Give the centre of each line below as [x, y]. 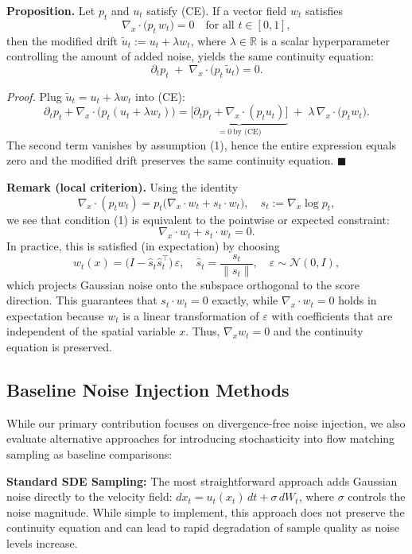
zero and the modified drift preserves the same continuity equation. [170, 160]
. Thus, [203, 331]
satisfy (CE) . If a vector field [217, 10]
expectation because [55, 315]
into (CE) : [160, 96]
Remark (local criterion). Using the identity [122, 187]
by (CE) [247, 132]
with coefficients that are [332, 315]
